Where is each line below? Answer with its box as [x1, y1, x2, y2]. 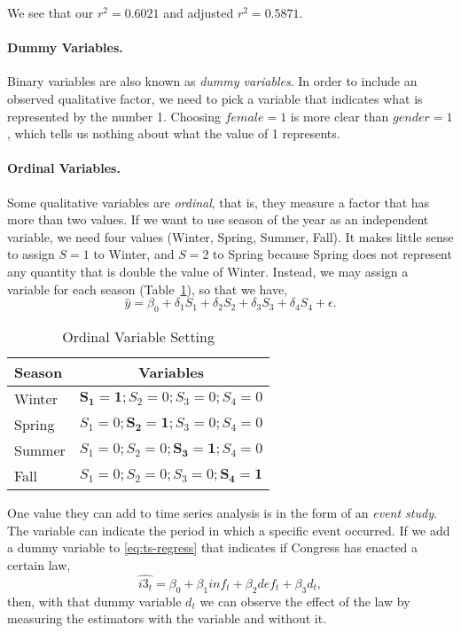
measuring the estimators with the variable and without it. [7, 609, 327, 628]
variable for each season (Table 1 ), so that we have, [7, 279, 288, 298]
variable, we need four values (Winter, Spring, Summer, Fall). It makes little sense [7, 227, 454, 246]
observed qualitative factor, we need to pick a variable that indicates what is [7, 89, 423, 107]
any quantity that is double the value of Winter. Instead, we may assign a [7, 262, 409, 280]
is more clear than [290, 106, 389, 125]
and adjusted [163, 4, 234, 21]
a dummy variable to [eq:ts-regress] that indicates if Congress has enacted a [7, 538, 418, 557]
